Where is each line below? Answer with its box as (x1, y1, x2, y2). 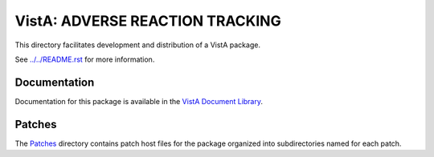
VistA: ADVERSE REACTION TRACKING (14, 12, 281, 30)
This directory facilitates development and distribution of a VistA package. (14, 40, 261, 50)
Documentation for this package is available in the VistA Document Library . (14, 96, 264, 106)
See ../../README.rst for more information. (14, 54, 155, 64)
